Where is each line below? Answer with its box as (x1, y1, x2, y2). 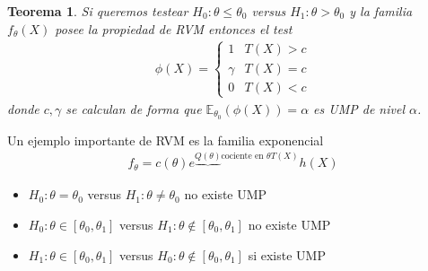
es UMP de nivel (313, 99, 405, 118)
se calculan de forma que (66, 99, 202, 118)
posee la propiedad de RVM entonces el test (55, 19, 293, 38)
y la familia (349, 2, 413, 20)
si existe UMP (248, 245, 326, 264)
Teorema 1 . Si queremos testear (7, 2, 188, 20)
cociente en (221, 152, 264, 162)
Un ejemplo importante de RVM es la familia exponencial (7, 130, 324, 149)
